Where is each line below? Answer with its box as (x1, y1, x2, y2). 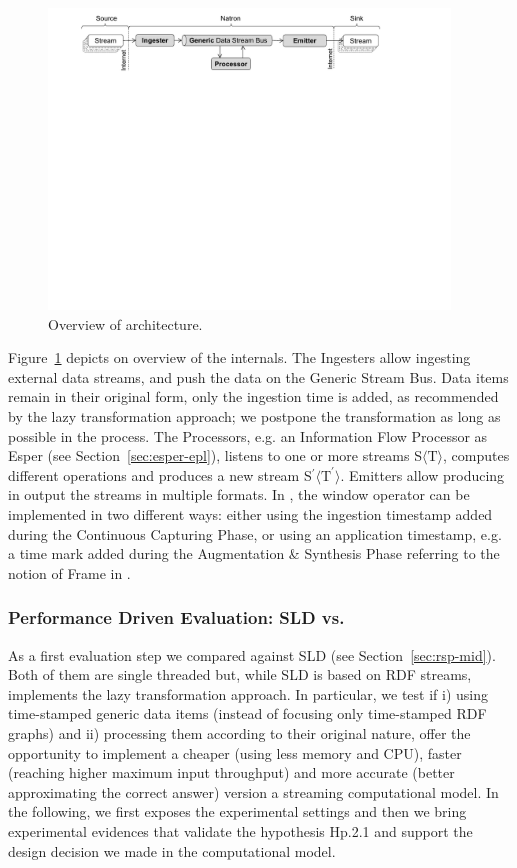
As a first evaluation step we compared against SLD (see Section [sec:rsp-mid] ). (8, 644, 496, 665)
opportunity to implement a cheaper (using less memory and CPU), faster (8, 742, 462, 763)
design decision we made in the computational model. (8, 840, 336, 861)
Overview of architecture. (48, 313, 203, 334)
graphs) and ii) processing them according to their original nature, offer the (8, 723, 471, 743)
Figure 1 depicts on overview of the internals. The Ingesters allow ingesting (8, 347, 471, 368)
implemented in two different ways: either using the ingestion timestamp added (8, 504, 493, 525)
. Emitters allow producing (340, 464, 505, 485)
